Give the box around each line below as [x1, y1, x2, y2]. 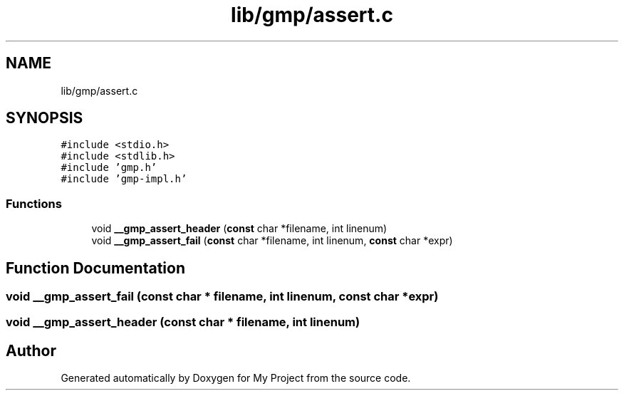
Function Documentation [6, 259, 185, 277]
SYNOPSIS [6, 109, 83, 127]
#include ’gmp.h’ [61, 162, 157, 174]
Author [6, 341, 56, 360]
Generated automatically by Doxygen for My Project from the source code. [61, 372, 411, 385]
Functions [6, 196, 62, 211]
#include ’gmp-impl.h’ [61, 173, 187, 185]
